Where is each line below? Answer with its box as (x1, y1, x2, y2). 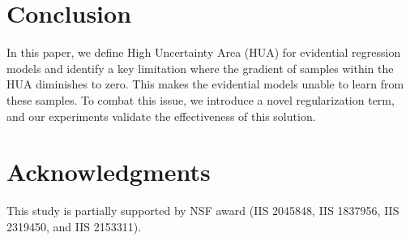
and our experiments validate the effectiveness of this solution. (6, 107, 316, 124)
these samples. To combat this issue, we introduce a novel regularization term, (6, 91, 395, 108)
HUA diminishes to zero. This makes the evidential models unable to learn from (6, 75, 404, 93)
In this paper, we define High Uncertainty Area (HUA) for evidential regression (6, 44, 401, 61)
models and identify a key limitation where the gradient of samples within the (6, 59, 394, 76)
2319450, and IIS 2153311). (6, 217, 142, 235)
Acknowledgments (6, 155, 211, 188)
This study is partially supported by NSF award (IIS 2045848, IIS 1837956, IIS (6, 202, 399, 219)
